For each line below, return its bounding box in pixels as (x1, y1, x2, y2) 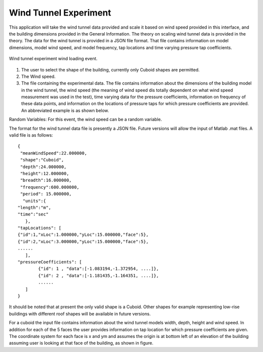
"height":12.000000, (20, 171, 69, 176)
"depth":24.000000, (20, 164, 67, 170)
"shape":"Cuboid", (20, 157, 64, 163)
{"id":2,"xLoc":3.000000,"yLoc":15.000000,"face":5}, (18, 239, 149, 244)
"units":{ (22, 198, 46, 204)
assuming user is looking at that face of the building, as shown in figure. (9, 340, 153, 346)
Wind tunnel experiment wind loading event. (9, 56, 97, 62)
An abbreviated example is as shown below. (21, 107, 109, 113)
